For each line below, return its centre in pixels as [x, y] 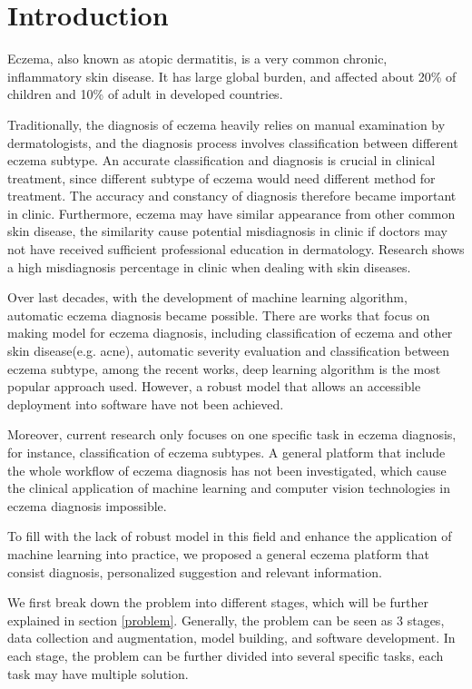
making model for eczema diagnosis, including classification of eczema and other [230, 333]
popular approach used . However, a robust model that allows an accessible [214, 386]
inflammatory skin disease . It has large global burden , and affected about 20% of [232, 76]
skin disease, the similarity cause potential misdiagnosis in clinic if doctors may [227, 231]
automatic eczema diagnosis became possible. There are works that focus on [219, 315]
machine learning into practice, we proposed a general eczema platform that [218, 553]
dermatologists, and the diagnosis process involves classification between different [233, 142]
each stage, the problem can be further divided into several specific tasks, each [226, 655]
